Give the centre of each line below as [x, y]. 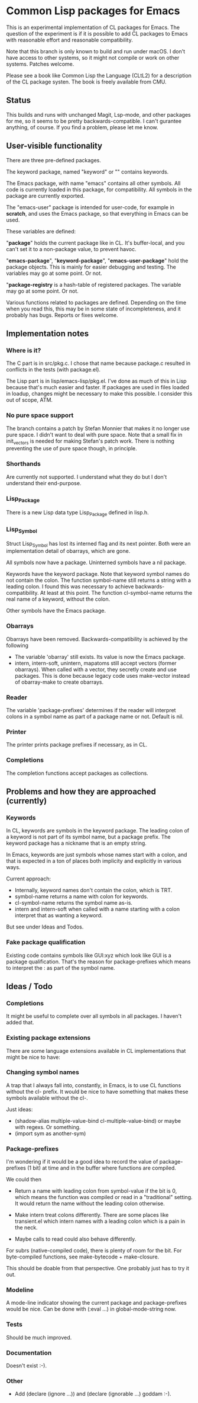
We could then [24, 1180]
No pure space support [40, 415]
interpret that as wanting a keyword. [59, 915]
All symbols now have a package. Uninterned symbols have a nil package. [96, 563]
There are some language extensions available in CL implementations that [96, 1050]
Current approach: [29, 879]
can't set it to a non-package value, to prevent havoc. [71, 249]
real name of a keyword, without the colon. [58, 599]
